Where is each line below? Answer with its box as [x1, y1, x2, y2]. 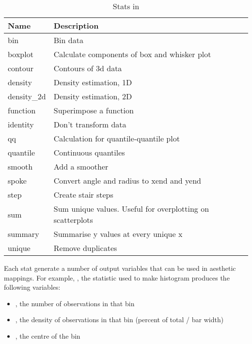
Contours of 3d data [53, 63, 122, 74]
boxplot [8, 48, 33, 60]
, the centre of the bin [15, 330, 80, 341]
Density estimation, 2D [53, 91, 132, 102]
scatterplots [53, 214, 93, 225]
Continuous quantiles [53, 147, 125, 158]
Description [53, 20, 99, 31]
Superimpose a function [53, 105, 134, 116]
